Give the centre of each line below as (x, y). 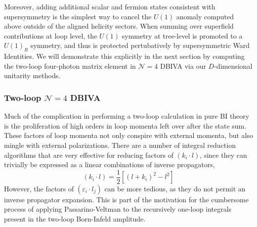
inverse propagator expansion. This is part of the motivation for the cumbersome (126, 199)
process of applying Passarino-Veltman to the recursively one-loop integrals (118, 209)
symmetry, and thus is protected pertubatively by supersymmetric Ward (140, 45)
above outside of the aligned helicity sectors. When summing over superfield (119, 26)
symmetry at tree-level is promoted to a (182, 35)
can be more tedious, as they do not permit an (175, 188)
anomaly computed (205, 16)
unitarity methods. (32, 75)
